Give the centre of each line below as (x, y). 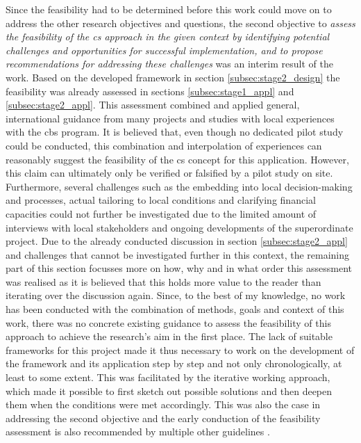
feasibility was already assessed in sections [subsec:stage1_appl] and (150, 91)
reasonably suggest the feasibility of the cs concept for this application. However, (177, 159)
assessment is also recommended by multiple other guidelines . (138, 432)
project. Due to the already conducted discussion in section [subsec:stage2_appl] (177, 241)
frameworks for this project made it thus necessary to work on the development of (180, 349)
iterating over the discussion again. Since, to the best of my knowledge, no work (176, 295)
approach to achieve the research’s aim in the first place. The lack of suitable (169, 336)
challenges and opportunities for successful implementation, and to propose (164, 50)
